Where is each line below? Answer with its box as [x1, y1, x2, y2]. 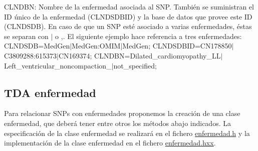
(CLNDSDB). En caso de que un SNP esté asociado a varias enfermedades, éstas [4, 21, 252, 31]
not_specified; [113, 60, 157, 70]
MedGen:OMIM [72, 40, 121, 51]
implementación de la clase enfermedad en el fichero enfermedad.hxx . [4, 137, 216, 148]
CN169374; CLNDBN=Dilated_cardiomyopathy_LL [58, 50, 221, 60]
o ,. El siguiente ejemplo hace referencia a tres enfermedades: [55, 30, 242, 41]
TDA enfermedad [4, 84, 96, 100]
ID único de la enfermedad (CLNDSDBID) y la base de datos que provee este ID [4, 11, 252, 21]
